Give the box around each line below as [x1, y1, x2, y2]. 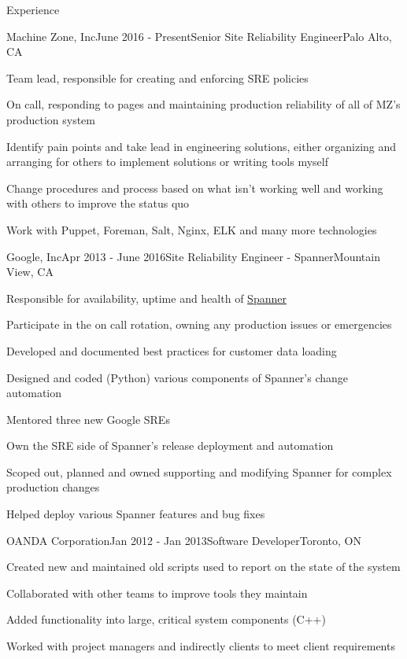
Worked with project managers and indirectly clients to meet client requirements [6, 638, 395, 654]
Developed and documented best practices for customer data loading [6, 342, 337, 359]
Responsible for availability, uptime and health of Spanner [6, 289, 287, 306]
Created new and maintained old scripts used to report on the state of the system [6, 558, 401, 575]
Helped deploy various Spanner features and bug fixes [6, 506, 265, 522]
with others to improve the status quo [6, 195, 190, 212]
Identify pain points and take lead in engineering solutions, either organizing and [6, 138, 397, 154]
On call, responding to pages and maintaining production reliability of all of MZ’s [6, 96, 401, 112]
